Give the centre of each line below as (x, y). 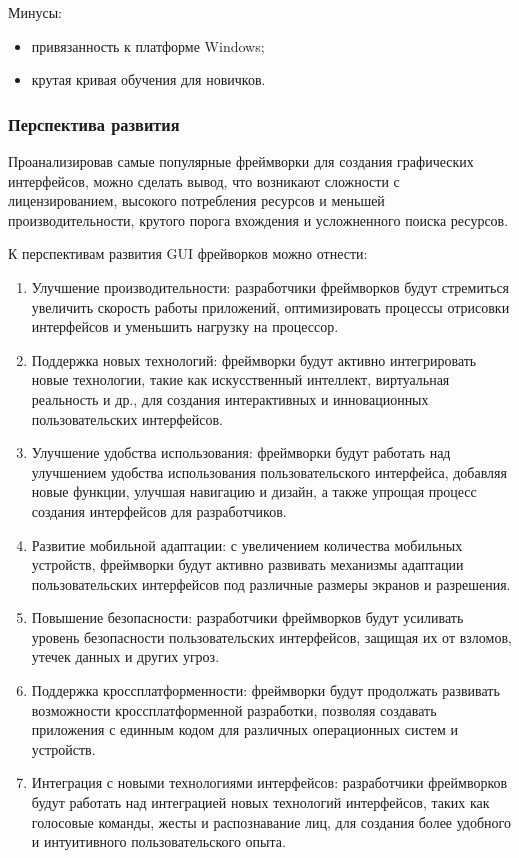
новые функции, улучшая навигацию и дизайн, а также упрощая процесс (254, 491)
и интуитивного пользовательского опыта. (158, 841)
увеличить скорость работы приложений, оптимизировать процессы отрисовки (270, 306)
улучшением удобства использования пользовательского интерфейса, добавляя (269, 471)
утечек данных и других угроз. (125, 656)
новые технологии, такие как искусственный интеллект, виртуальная (240, 379)
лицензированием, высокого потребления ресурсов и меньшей (196, 200)
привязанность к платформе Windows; (148, 45)
